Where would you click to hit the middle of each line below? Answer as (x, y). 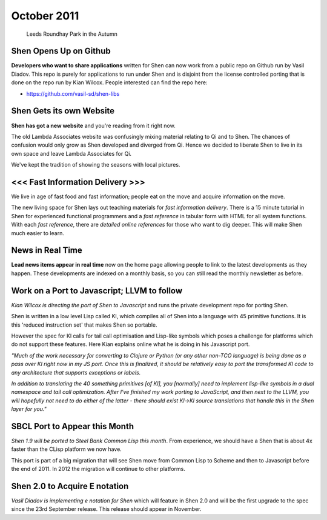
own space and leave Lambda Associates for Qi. (71, 153)
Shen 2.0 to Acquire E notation (70, 486)
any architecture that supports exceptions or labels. (76, 372)
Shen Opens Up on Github (61, 51)
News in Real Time (47, 251)
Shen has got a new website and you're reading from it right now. (93, 125)
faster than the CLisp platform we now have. (67, 449)
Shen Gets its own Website (63, 111)
